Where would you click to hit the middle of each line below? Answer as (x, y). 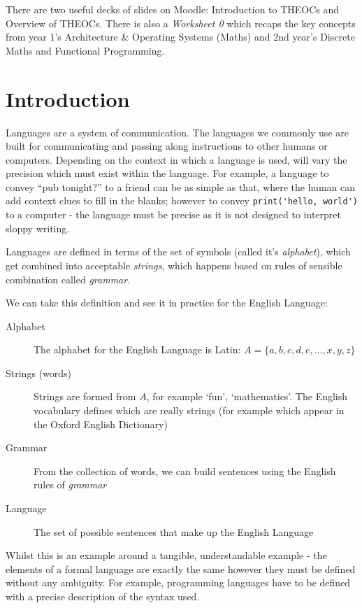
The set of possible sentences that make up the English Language (174, 531)
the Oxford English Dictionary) (101, 424)
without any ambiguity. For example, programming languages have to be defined (178, 582)
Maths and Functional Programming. (85, 50)
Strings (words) (38, 373)
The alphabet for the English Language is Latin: (137, 349)
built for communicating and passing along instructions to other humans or (167, 146)
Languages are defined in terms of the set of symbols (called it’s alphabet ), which (178, 252)
